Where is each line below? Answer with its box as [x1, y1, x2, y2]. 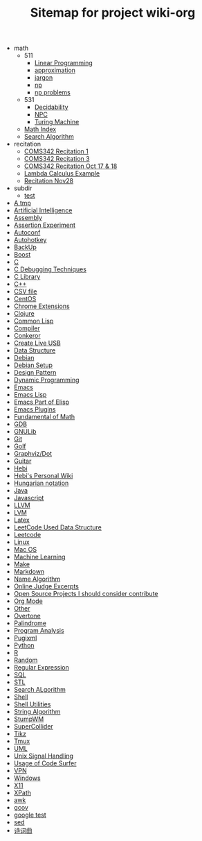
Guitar [13, 457, 32, 466]
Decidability [34, 103, 68, 112]
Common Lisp [13, 317, 54, 325]
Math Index [24, 125, 57, 133]
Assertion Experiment [13, 221, 76, 230]
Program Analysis [13, 627, 64, 635]
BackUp [13, 243, 37, 251]
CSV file [13, 287, 37, 296]
